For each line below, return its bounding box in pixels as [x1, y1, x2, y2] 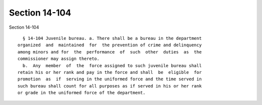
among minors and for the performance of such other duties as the [17, 49, 202, 54]
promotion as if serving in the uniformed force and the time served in [17, 76, 202, 82]
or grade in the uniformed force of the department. [17, 90, 146, 96]
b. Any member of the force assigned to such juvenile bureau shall [22, 63, 202, 68]
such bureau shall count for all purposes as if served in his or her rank [17, 83, 202, 88]
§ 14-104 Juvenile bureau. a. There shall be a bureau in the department [22, 35, 202, 41]
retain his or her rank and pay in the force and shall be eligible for [17, 70, 202, 75]
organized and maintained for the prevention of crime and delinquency [17, 42, 202, 48]
